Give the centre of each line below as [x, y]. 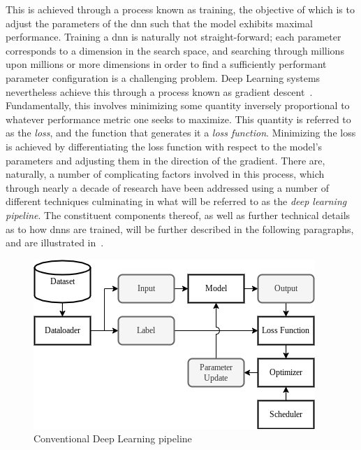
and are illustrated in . [55, 242]
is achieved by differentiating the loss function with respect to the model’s [164, 146]
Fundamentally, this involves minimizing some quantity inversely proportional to [178, 105]
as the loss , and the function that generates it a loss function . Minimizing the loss [181, 133]
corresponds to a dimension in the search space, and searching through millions [175, 50]
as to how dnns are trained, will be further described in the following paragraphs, [180, 228]
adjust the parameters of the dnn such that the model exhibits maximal [159, 23]
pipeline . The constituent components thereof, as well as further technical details [178, 215]
